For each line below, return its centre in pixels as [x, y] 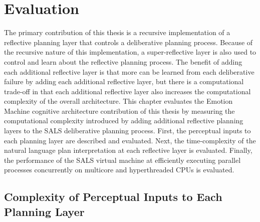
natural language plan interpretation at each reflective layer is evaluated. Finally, [128, 150]
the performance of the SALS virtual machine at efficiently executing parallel [122, 160]
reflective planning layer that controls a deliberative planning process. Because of [128, 42]
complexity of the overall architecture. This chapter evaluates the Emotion [118, 101]
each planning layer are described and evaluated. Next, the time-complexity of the [130, 140]
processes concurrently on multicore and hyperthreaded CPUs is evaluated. [119, 170]
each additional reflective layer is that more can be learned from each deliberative [129, 71]
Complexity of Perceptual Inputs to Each [113, 197]
